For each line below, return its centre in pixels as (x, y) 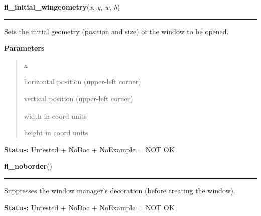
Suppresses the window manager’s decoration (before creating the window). (120, 190)
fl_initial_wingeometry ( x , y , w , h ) (62, 7)
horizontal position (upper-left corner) (82, 82)
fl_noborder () (28, 166)
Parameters (24, 48)
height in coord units (56, 132)
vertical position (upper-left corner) (78, 98)
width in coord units (55, 115)
